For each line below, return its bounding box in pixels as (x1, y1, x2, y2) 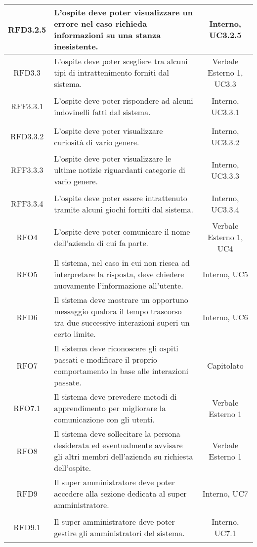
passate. (54, 377, 82, 388)
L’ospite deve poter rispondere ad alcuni (54, 94, 193, 106)
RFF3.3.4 (10, 198, 43, 209)
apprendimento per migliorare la (54, 402, 166, 414)
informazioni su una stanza (54, 29, 161, 41)
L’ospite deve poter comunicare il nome (54, 225, 190, 237)
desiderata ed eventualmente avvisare (54, 439, 183, 451)
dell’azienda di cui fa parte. (54, 237, 149, 249)
